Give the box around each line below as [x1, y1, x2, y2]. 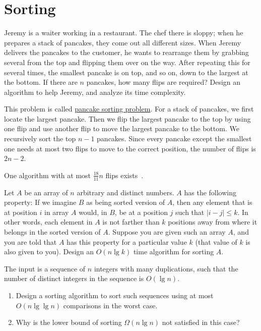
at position [4, 206, 37, 217]
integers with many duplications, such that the [94, 263, 238, 273]
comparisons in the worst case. [63, 300, 158, 310]
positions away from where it [168, 216, 257, 227]
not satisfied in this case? [162, 317, 240, 327]
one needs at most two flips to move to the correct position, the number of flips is [4, 143, 256, 153]
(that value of [195, 236, 237, 247]
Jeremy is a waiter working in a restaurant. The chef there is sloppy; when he [4, 27, 243, 38]
